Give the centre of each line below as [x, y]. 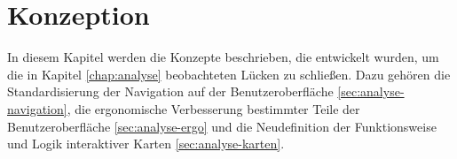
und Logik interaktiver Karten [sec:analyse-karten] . [146, 144]
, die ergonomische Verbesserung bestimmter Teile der [213, 108]
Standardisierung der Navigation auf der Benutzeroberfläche [170, 91]
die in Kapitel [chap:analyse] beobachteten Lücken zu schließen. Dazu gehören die [229, 74]
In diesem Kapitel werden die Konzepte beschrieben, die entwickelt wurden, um [223, 57]
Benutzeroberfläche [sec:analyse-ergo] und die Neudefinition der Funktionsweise [222, 126]
